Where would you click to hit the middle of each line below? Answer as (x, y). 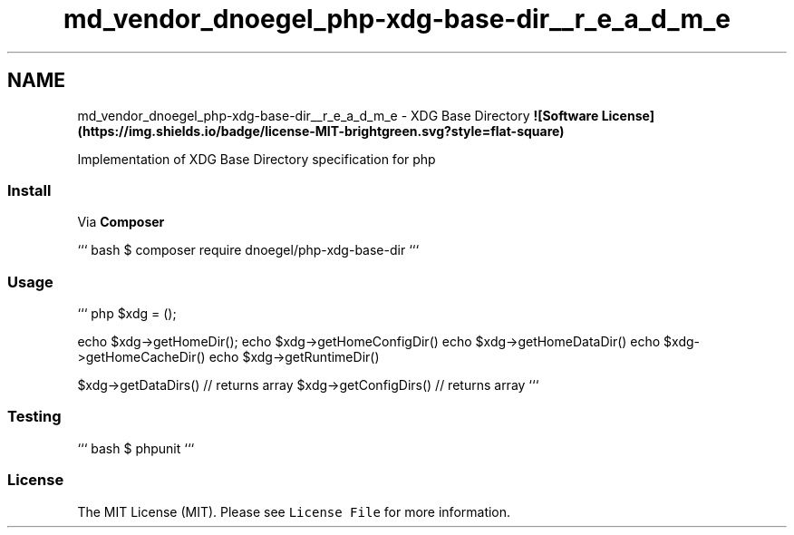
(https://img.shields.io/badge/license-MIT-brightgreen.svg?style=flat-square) (321, 131)
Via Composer (121, 222)
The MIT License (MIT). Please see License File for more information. (294, 511)
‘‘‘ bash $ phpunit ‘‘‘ (136, 448)
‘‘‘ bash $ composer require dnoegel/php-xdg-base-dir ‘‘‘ (248, 250)
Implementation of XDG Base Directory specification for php (257, 159)
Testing (34, 417)
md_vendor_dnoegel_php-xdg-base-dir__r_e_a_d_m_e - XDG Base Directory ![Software (338, 115)
